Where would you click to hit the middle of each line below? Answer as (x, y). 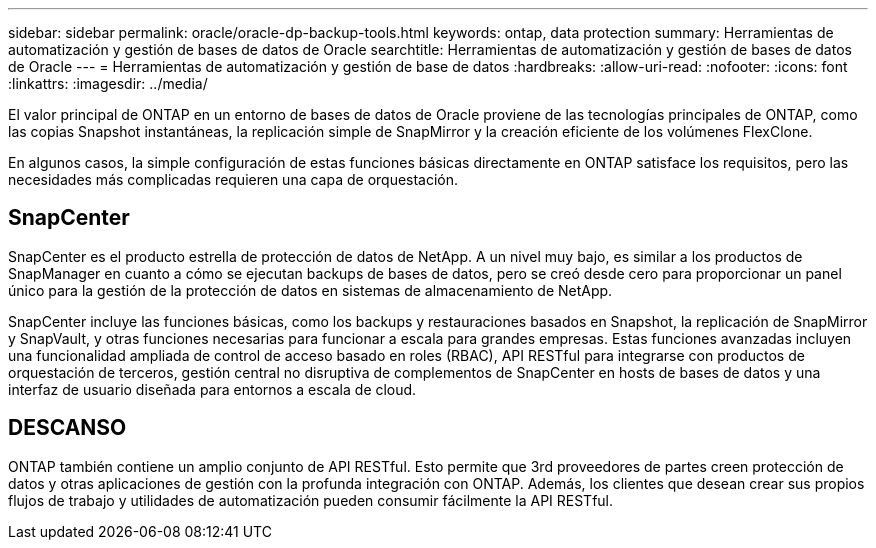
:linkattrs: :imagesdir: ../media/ (108, 83)
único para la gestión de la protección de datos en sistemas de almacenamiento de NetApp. (310, 290)
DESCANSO (67, 428)
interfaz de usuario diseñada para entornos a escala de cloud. (212, 389)
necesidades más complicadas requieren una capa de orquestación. (233, 179)
